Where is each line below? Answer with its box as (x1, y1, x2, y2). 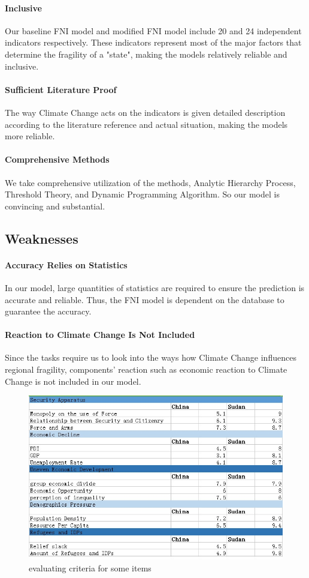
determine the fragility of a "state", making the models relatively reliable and (5, 47, 287, 60)
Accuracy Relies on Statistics (5, 258, 128, 271)
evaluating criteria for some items (29, 562, 152, 574)
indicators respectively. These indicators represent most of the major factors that (5, 36, 302, 49)
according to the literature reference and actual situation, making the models (5, 118, 288, 130)
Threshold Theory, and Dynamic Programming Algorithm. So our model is (5, 188, 280, 200)
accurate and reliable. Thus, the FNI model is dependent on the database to (5, 293, 284, 306)
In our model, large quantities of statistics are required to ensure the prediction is (5, 281, 305, 294)
